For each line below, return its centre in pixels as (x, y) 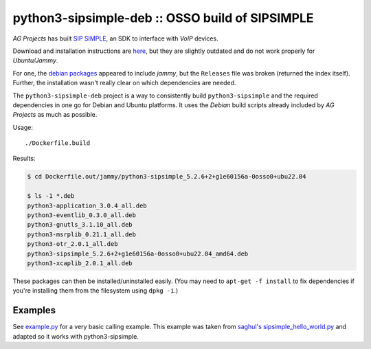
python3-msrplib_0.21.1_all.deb (82, 234)
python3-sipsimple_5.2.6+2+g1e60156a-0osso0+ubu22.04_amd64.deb (138, 254)
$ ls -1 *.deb (51, 196)
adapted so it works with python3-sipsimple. (76, 336)
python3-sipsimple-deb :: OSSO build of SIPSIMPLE (163, 18)
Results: (24, 159)
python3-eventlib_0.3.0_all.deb (82, 215)
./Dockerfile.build (58, 143)
